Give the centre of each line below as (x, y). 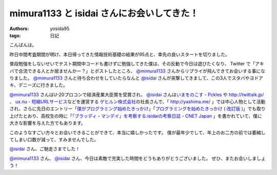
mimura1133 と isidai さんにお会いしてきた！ (104, 13)
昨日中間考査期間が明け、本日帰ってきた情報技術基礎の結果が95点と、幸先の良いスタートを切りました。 (120, 54)
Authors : (19, 29)
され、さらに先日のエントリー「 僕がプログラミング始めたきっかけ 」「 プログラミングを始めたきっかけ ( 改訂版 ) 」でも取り (138, 109)
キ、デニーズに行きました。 (38, 85)
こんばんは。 (23, 45)
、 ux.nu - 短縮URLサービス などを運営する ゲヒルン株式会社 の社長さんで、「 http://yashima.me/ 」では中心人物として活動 (137, 102)
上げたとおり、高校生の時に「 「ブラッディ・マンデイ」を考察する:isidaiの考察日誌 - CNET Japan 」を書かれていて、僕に (136, 116)
